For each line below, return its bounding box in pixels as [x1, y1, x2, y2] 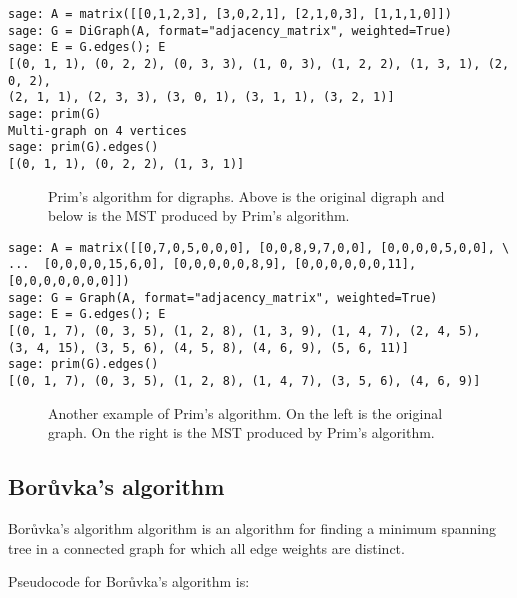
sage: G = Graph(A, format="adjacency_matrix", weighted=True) [8, 290, 438, 305]
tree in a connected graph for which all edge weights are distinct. [8, 537, 405, 558]
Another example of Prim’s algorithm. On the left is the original [48, 402, 443, 423]
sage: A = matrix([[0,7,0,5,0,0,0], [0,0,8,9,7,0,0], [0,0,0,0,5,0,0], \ [8, 240, 510, 255]
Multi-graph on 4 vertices [8, 123, 187, 138]
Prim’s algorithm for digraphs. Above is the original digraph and [48, 185, 445, 206]
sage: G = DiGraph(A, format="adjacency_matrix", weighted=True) [8, 23, 452, 38]
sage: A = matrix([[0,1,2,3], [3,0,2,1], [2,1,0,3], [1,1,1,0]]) [8, 7, 452, 21]
